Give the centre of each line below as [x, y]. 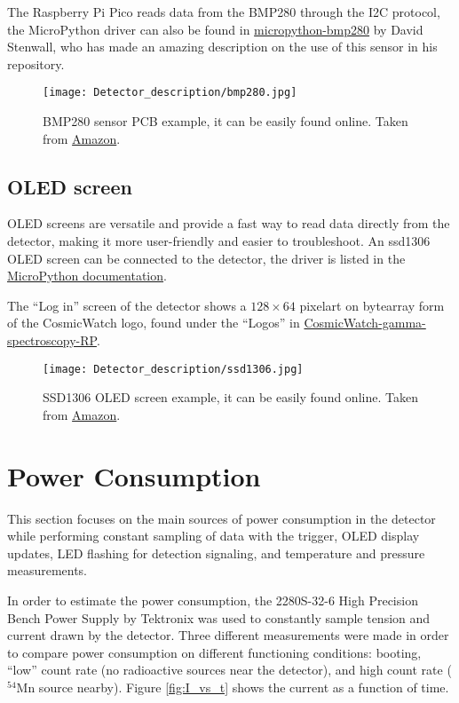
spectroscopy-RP [52, 340]
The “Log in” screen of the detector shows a [127, 305]
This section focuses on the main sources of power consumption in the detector [222, 518]
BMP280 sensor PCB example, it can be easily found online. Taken [226, 121]
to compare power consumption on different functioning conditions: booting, [214, 652]
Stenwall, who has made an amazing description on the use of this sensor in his [222, 47]
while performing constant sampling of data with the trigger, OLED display [214, 536]
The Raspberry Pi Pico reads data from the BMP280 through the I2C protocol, [224, 12]
